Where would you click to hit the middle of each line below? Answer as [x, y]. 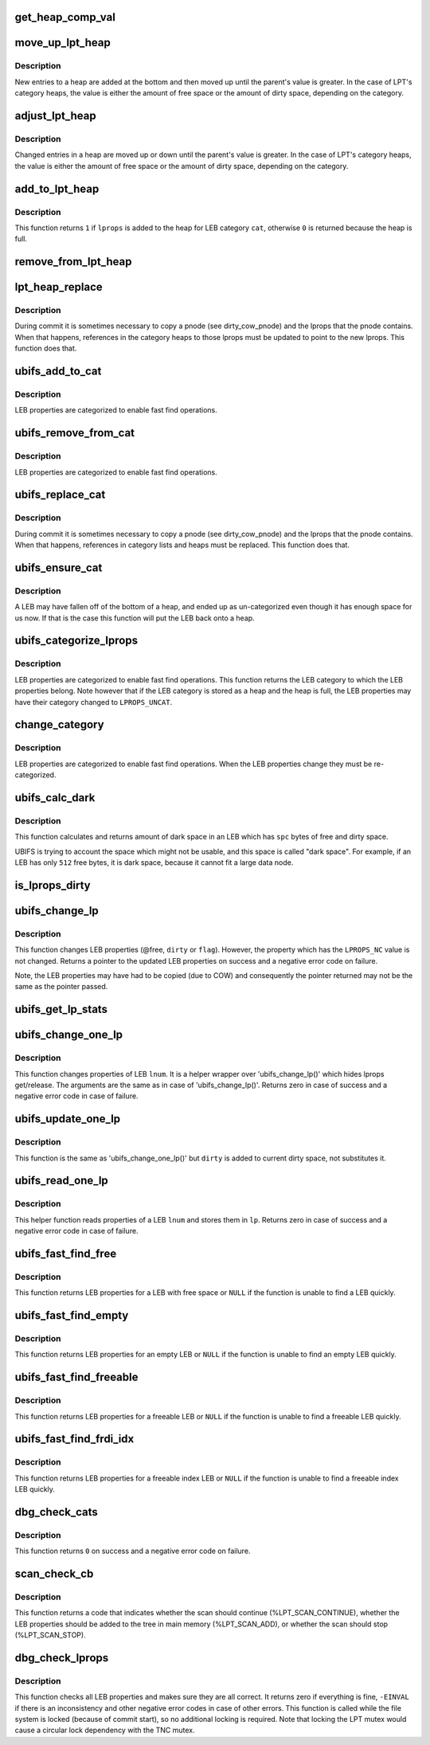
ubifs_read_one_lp [62, 1181]
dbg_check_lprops [62, 1658]
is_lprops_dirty [53, 885]
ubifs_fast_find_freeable [76, 1377]
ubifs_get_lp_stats [61, 1009]
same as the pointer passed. [61, 987]
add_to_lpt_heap [57, 188]
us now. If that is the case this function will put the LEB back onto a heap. [135, 618]
